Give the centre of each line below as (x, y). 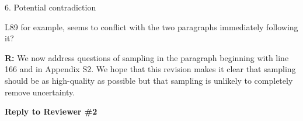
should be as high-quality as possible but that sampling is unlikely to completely (149, 80)
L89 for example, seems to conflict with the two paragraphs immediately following (151, 26)
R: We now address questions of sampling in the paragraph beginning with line (147, 57)
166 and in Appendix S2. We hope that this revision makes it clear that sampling (150, 69)
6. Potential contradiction (50, 7)
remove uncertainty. (40, 92)
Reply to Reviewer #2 (51, 111)
